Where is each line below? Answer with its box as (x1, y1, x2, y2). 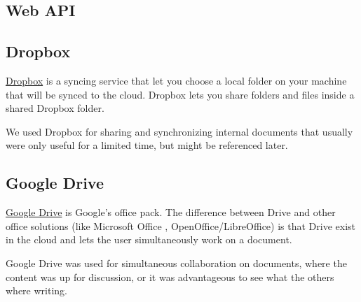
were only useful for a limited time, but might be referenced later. (6, 138, 288, 152)
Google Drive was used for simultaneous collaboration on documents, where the (6, 255, 347, 270)
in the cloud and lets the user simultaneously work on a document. (6, 232, 292, 247)
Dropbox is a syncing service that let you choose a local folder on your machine (6, 73, 347, 87)
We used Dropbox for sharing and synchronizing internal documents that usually (6, 124, 353, 138)
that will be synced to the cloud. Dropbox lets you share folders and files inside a (6, 87, 355, 101)
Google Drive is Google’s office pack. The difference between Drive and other (6, 205, 336, 220)
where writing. (6, 283, 67, 298)
